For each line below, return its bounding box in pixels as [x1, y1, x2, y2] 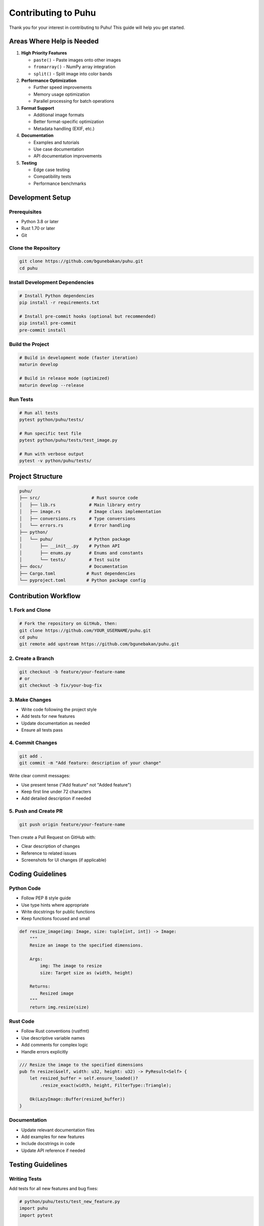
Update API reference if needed [21, 1148, 86, 1153]
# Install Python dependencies [19, 293, 95, 299]
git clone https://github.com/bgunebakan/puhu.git [19, 258, 144, 264]
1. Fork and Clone [9, 607, 51, 613]
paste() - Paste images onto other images [33, 57, 121, 63]
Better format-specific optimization [33, 119, 105, 125]
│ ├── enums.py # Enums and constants [19, 550, 144, 556]
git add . [19, 753, 43, 759]
